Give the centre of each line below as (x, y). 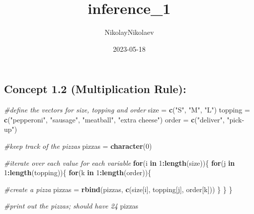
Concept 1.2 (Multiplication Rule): (95, 89)
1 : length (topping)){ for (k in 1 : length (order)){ (78, 172)
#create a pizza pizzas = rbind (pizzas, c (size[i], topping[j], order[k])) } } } (118, 189)
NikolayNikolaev (129, 32)
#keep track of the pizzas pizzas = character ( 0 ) (78, 146)
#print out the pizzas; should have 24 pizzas (71, 206)
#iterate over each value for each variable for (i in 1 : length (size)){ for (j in (120, 162)
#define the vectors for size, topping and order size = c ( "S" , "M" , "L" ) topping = (127, 110)
